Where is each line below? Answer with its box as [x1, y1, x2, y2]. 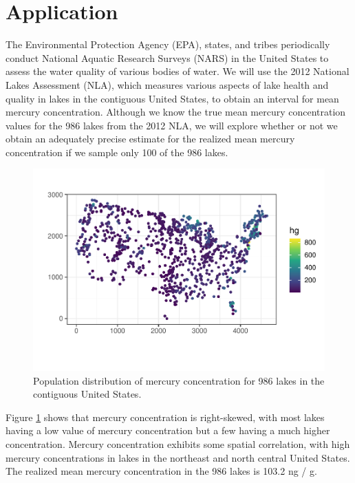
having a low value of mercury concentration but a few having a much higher [6, 423, 330, 438]
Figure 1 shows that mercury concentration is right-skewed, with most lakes [6, 409, 325, 424]
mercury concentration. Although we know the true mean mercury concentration [6, 105, 346, 119]
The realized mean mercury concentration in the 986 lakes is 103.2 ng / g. [6, 464, 317, 478]
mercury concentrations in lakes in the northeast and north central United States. [6, 450, 350, 464]
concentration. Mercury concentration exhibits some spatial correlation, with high [6, 436, 350, 451]
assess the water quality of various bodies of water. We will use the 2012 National [6, 64, 349, 78]
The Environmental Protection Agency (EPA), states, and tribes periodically [6, 37, 330, 52]
